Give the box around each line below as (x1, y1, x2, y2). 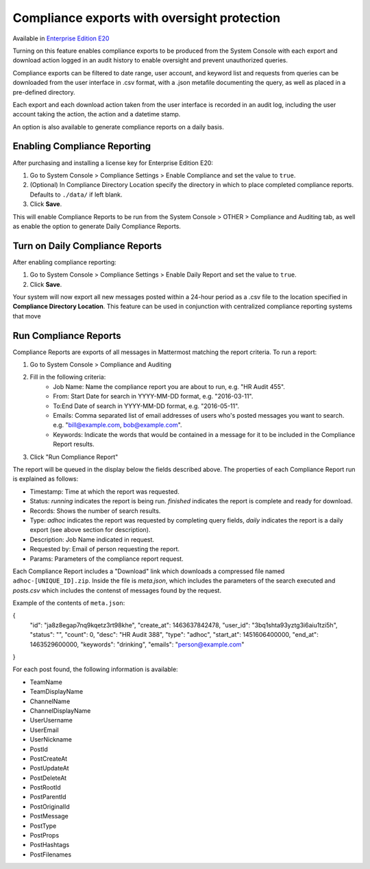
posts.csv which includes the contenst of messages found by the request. (12, 586, 222, 594)
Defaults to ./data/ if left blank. (29, 190, 123, 199)
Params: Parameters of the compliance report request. (29, 555, 184, 563)
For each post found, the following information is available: (12, 665, 178, 674)
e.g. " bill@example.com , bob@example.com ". (53, 421, 182, 429)
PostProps (29, 831, 60, 840)
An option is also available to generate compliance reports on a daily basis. (12, 123, 224, 131)
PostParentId (29, 793, 66, 801)
